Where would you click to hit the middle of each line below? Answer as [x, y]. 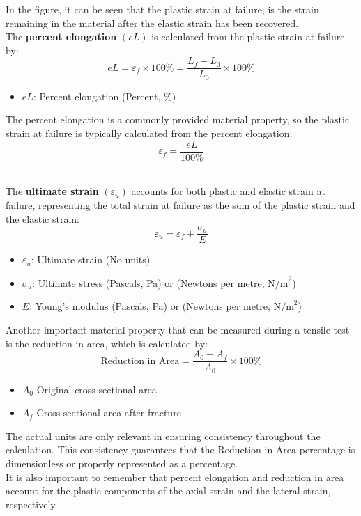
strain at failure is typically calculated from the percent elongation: [149, 133]
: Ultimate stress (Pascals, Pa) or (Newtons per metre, [148, 282]
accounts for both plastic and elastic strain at [228, 191]
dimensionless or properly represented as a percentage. [122, 463]
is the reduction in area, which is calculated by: [107, 343]
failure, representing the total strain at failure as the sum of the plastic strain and [180, 204]
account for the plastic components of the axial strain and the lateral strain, [168, 491]
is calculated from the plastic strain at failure [248, 37]
